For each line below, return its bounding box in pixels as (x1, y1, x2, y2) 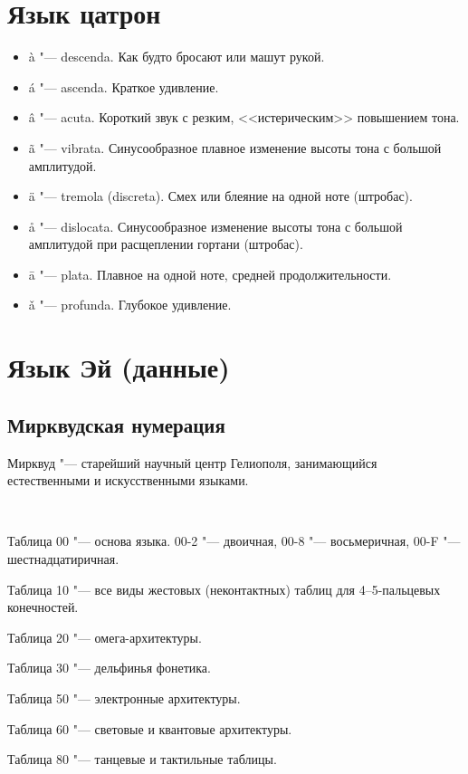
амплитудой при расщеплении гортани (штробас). (28, 234, 303, 253)
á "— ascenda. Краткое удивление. (28, 77, 219, 96)
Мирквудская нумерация (7, 410, 225, 438)
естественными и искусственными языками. (7, 471, 249, 490)
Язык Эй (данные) (7, 349, 230, 386)
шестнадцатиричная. (7, 549, 119, 569)
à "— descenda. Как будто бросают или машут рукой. (28, 47, 325, 66)
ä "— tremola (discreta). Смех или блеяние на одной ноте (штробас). (28, 186, 413, 205)
